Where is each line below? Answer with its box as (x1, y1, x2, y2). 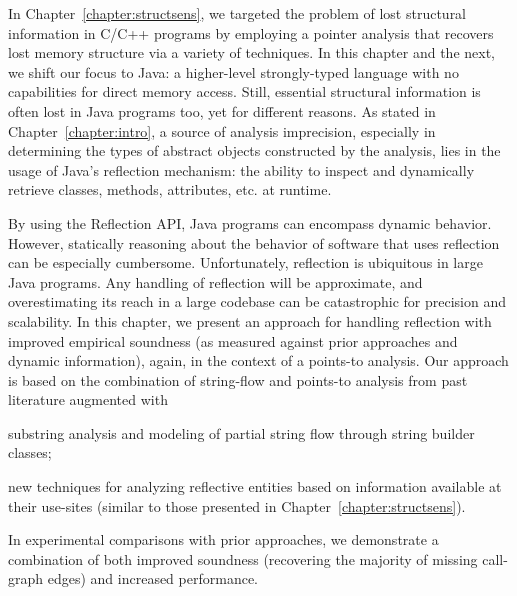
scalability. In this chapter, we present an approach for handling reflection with (8, 310, 492, 331)
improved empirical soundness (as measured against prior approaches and (8, 330, 458, 351)
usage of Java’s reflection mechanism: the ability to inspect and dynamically (8, 159, 475, 180)
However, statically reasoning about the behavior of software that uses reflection (8, 232, 500, 253)
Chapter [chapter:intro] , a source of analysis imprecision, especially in (8, 120, 436, 141)
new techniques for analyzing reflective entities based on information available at (8, 476, 502, 497)
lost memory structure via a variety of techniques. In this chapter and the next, (8, 42, 495, 63)
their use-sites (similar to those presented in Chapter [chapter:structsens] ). (8, 495, 466, 516)
